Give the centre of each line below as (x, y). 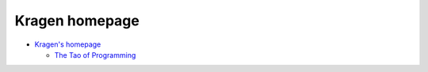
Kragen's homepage (68, 44)
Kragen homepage (77, 21)
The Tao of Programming (95, 55)
